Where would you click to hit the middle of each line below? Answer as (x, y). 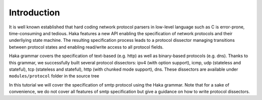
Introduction (34, 12)
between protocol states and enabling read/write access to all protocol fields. (86, 47)
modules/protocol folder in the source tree (54, 76)
